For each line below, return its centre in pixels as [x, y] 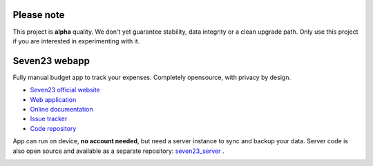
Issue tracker [49, 119]
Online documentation [61, 109]
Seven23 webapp [51, 61]
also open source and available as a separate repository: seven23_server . [118, 151]
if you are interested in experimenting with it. [76, 41]
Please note [39, 15]
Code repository [53, 128]
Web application [53, 99]
